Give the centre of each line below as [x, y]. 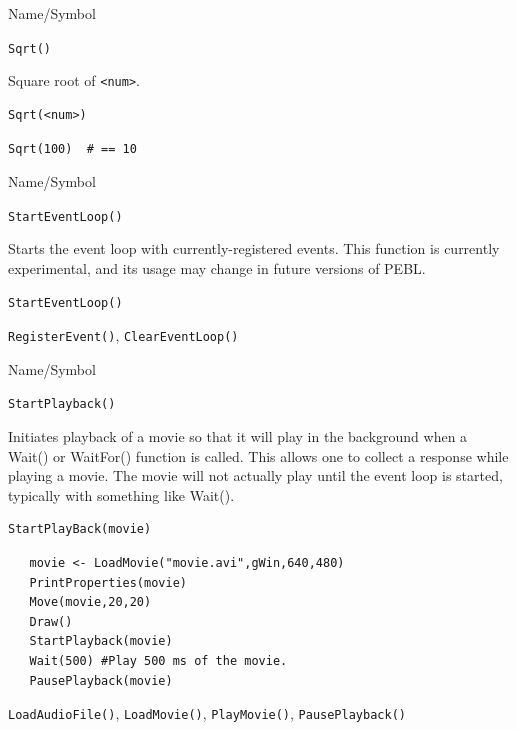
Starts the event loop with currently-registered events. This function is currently [254, 248]
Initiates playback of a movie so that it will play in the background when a [238, 436]
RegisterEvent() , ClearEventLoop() [123, 335]
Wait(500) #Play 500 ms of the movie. [158, 660]
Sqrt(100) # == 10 [72, 148]
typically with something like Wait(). [121, 494]
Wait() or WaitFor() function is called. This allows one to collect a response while [258, 455]
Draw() [51, 621]
